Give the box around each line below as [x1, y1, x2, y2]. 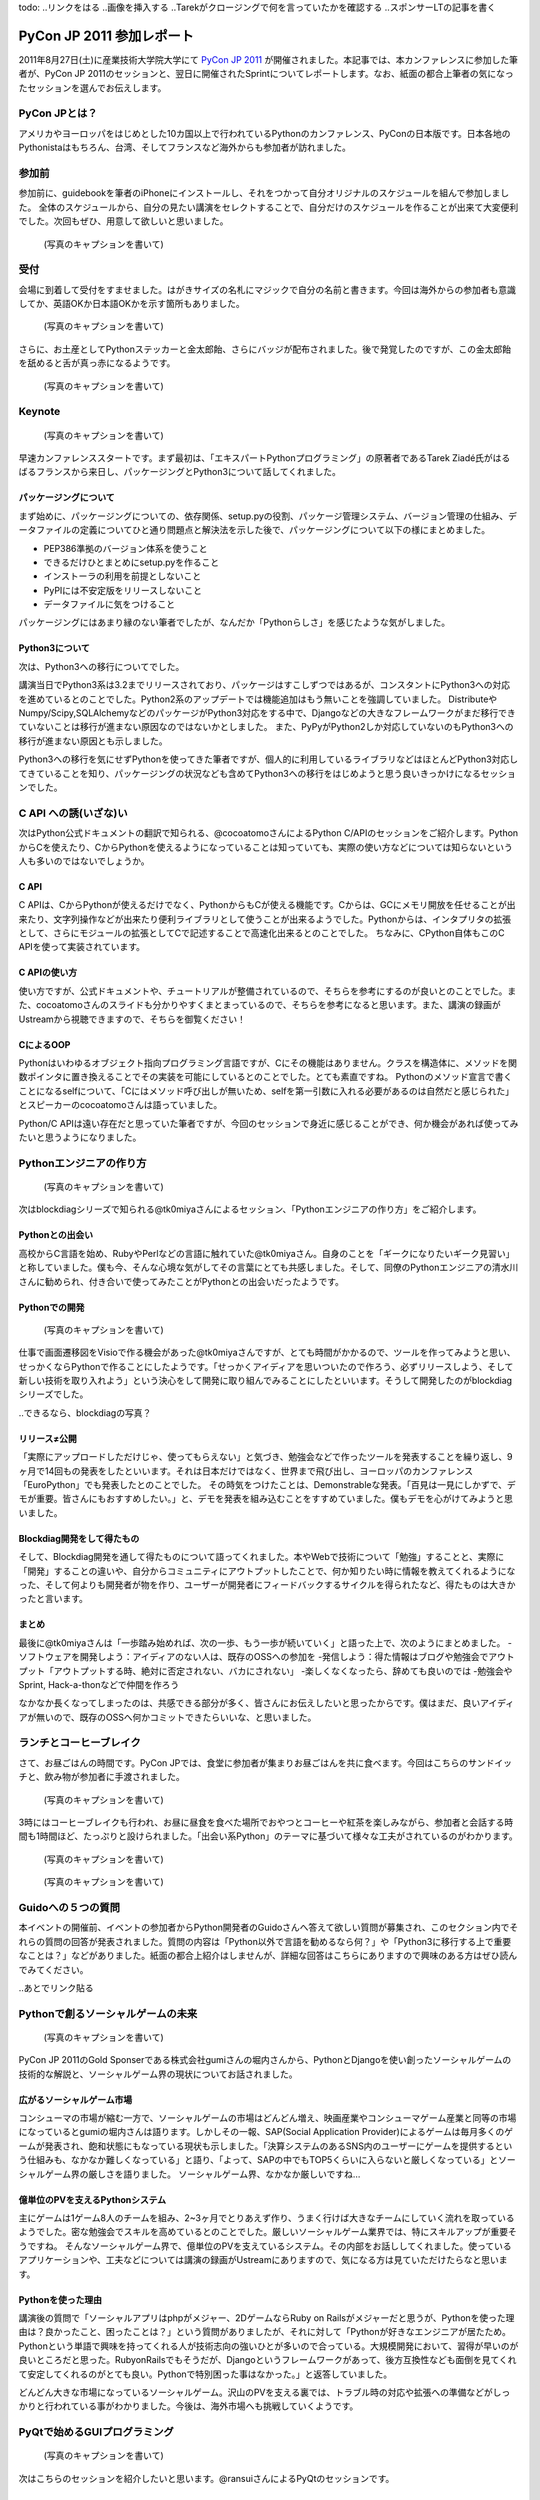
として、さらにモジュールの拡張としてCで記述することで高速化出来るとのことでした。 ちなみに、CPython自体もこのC [18, 927, 505, 939]
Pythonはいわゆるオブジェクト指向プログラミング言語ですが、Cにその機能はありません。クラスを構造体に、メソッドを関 [18, 1057, 518, 1069]
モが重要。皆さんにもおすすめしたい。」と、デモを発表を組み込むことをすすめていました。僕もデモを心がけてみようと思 [18, 1493, 514, 1505]
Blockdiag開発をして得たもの [18, 1532, 140, 1544]
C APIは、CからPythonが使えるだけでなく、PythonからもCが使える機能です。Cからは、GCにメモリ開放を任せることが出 [18, 899, 516, 911]
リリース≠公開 [18, 1432, 77, 1444]
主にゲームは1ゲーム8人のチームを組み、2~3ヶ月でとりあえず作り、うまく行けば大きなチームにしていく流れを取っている [18, 2211, 515, 2224]
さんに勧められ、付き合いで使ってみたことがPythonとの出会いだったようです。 [18, 1275, 345, 1287]
